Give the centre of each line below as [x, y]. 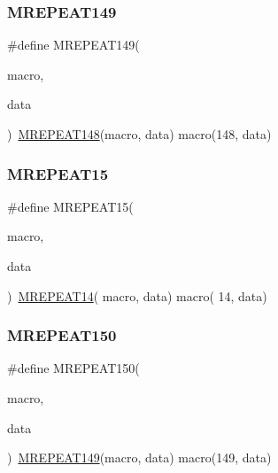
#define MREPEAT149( [73, 45]
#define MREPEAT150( [73, 368]
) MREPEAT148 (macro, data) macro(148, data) [139, 134]
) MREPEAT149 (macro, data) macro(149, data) [139, 457]
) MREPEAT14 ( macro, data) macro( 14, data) [137, 295]
